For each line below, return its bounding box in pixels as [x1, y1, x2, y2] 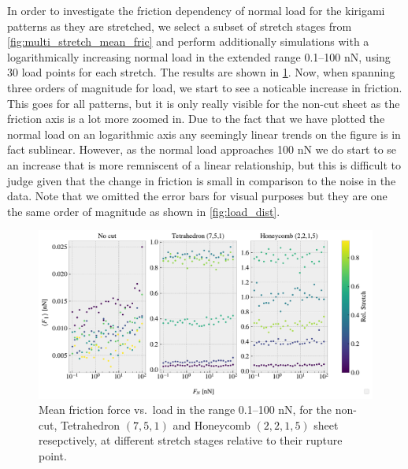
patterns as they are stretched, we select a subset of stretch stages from [7, 17, 352, 34]
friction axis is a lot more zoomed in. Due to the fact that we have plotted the [7, 110, 385, 127]
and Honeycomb [172, 416, 250, 433]
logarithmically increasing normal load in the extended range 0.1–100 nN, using [7, 48, 391, 65]
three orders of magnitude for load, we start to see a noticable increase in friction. [7, 79, 402, 95]
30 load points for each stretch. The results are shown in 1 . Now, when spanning [7, 64, 395, 80]
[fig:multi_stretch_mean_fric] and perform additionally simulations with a [7, 33, 369, 50]
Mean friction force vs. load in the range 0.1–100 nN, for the [39, 401, 332, 418]
